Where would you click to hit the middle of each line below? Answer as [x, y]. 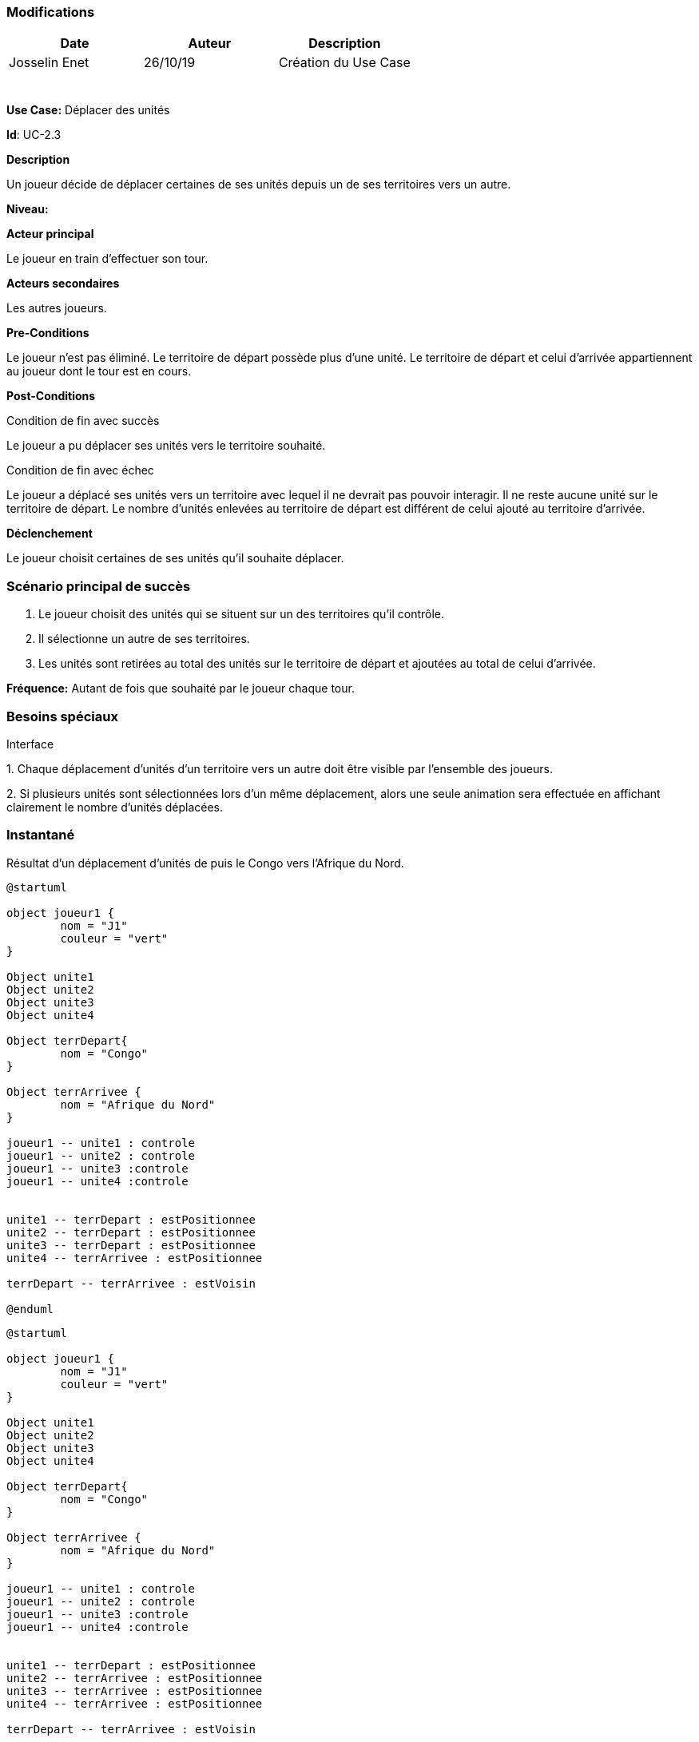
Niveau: [28, 209]
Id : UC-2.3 [34, 135]
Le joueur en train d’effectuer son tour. [107, 259]
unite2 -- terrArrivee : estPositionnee [135, 1678]
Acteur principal [50, 234]
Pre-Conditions [48, 333]
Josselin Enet [49, 63]
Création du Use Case [344, 63]
